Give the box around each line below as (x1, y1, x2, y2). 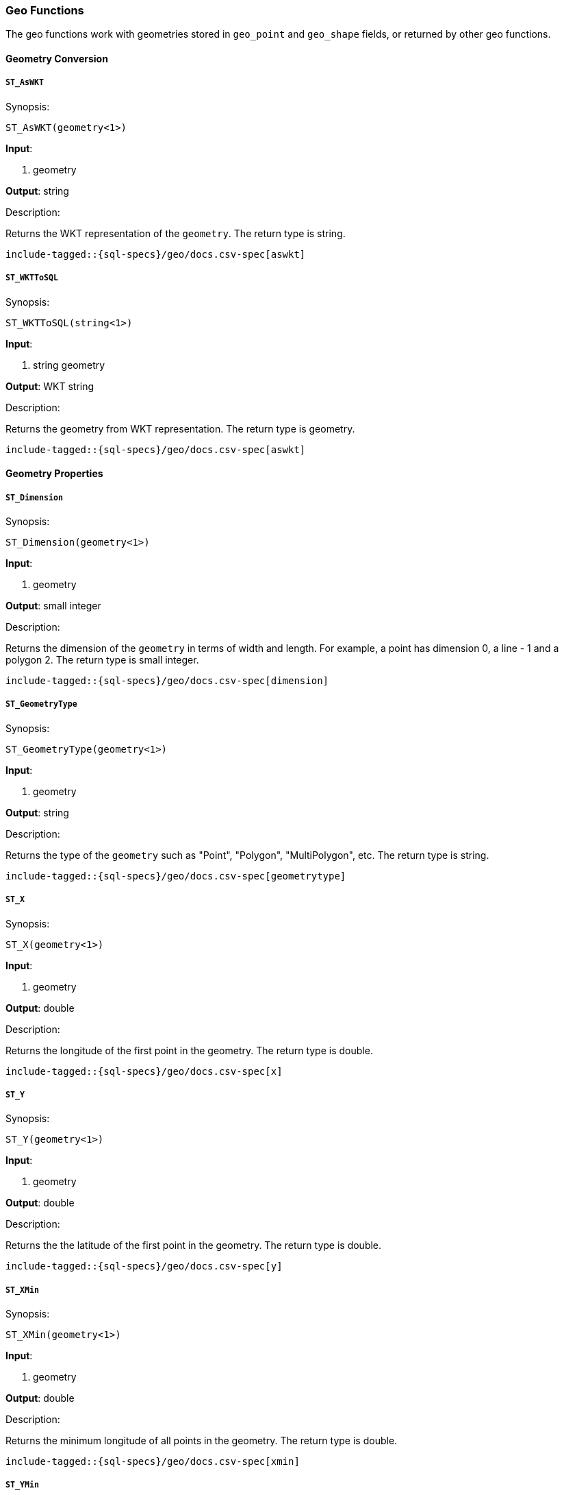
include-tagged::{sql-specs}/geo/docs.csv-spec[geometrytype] (5, 870, 346, 882)
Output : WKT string (5, 380, 94, 392)
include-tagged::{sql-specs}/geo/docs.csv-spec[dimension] (5, 674, 329, 686)
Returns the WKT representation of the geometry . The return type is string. (5, 227, 346, 239)
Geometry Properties (5, 467, 103, 480)
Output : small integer (5, 599, 101, 611)
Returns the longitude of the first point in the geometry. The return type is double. (5, 1044, 373, 1056)
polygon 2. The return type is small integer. (5, 653, 199, 666)
